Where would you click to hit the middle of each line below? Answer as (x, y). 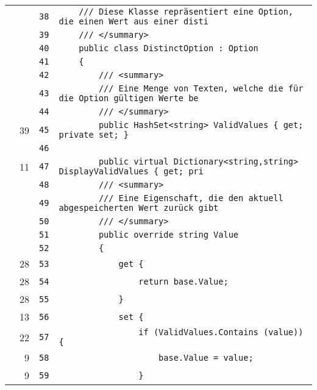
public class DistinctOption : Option (169, 48)
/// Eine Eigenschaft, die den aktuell (191, 198)
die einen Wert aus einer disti (134, 21)
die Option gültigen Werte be (129, 98)
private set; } (94, 135)
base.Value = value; (206, 357)
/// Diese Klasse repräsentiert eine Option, (186, 12)
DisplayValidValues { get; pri (131, 171)
